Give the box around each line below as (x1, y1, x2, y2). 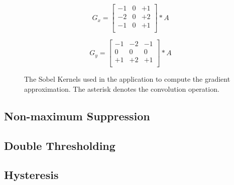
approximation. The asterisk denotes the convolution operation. (24, 83, 219, 94)
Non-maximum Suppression (4, 108, 150, 123)
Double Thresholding (4, 137, 115, 153)
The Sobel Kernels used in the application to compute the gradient (24, 74, 230, 84)
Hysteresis (4, 167, 59, 182)
